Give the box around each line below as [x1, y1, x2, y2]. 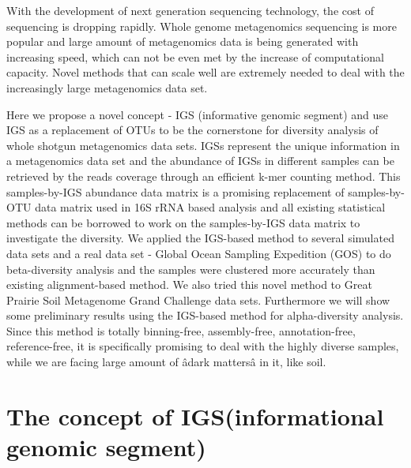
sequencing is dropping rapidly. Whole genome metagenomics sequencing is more [6, 17, 397, 34]
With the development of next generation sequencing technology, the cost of [6, 2, 374, 18]
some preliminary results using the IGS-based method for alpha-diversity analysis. [6, 307, 404, 324]
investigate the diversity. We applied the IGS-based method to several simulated [6, 230, 394, 246]
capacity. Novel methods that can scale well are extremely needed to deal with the [6, 64, 405, 80]
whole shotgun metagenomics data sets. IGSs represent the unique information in [6, 137, 400, 153]
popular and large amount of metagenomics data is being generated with [6, 33, 359, 50]
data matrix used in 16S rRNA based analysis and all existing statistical [35, 199, 386, 215]
